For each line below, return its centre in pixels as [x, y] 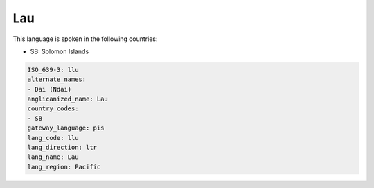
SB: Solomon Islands [60, 51]
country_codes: [53, 109]
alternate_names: [57, 79]
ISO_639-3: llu [53, 70]
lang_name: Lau [53, 157]
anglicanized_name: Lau [68, 99]
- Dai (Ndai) [50, 89]
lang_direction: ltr [62, 148]
